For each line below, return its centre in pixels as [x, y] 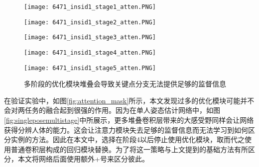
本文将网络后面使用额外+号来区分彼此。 [83, 159]
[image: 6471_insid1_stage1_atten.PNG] [90, 7]
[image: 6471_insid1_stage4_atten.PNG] [90, 52]
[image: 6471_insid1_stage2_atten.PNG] [90, 22]
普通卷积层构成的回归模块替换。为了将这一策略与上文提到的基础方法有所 [129, 149]
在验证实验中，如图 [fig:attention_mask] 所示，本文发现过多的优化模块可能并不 [129, 100]
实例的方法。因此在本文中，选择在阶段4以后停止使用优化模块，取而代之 [128, 139]
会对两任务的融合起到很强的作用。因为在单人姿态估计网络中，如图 [112, 110]
